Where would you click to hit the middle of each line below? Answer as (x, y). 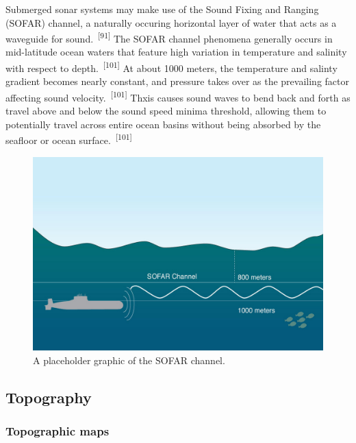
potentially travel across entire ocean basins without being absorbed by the (163, 124)
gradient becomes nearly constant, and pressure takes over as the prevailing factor (177, 81)
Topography (49, 397)
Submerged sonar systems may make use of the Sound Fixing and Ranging (162, 9)
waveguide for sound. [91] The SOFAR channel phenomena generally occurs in (169, 37)
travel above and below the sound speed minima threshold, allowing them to (166, 111)
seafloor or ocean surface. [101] (69, 139)
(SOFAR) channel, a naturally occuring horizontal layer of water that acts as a (171, 22)
